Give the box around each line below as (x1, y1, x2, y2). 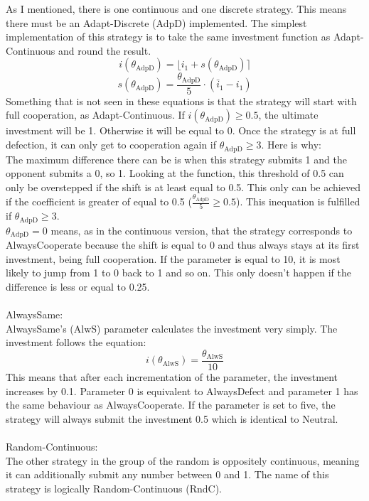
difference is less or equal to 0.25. (6, 279, 150, 293)
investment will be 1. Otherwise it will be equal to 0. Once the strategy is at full (6, 123, 356, 138)
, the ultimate (258, 107, 319, 122)
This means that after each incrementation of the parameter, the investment (6, 370, 338, 384)
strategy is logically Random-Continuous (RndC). (6, 480, 223, 495)
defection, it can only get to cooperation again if (6, 137, 217, 152)
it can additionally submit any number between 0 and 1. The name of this (6, 467, 329, 482)
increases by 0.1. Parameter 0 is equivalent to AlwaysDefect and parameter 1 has (6, 383, 358, 398)
